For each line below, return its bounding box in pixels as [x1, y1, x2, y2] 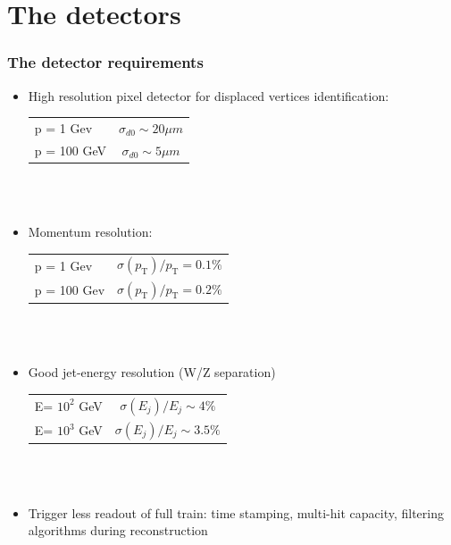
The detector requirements [7, 51, 204, 73]
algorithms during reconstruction [28, 521, 208, 540]
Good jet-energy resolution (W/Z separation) [28, 363, 276, 381]
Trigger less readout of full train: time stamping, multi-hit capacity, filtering [28, 503, 444, 522]
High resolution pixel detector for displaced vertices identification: [28, 86, 389, 105]
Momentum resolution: [28, 222, 153, 241]
